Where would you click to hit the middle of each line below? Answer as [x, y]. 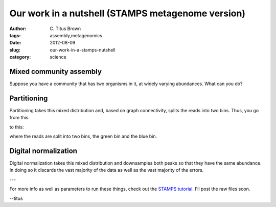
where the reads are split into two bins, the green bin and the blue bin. [83, 136]
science [58, 57]
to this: [17, 127]
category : [20, 57]
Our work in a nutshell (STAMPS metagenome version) [127, 13]
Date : [15, 43]
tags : [15, 35]
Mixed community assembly [56, 71]
